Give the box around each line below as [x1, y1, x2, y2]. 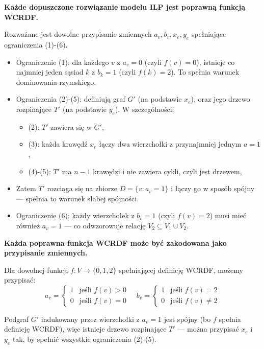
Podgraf [4, 313, 29, 324]
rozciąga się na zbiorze [47, 183, 117, 194]
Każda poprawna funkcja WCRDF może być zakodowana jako [4, 237, 227, 248]
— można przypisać [177, 323, 239, 334]
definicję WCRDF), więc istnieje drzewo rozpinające [4, 323, 167, 334]
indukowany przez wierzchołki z [41, 313, 140, 324]
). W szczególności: [115, 103, 174, 114]
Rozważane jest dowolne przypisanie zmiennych [4, 29, 152, 39]
